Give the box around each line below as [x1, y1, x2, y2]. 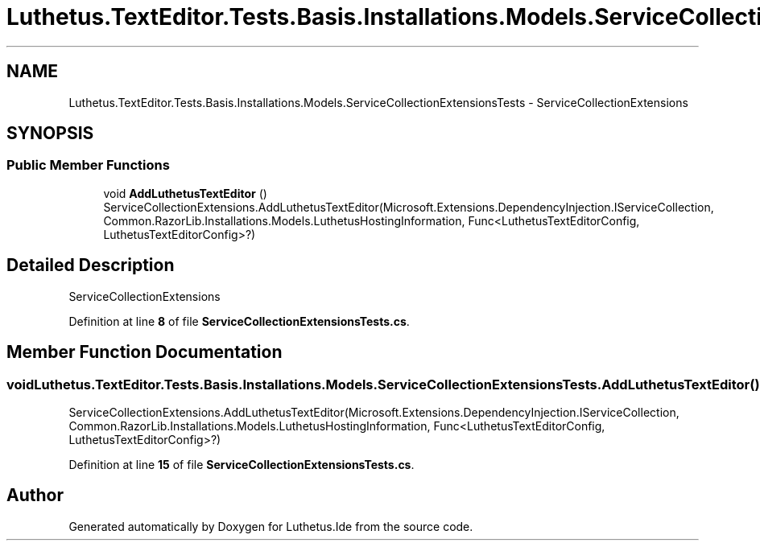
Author [6, 485, 64, 506]
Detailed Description [6, 255, 175, 276]
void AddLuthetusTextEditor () [103, 186, 267, 200]
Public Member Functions [6, 157, 170, 174]
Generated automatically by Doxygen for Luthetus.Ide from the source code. [68, 519, 473, 533]
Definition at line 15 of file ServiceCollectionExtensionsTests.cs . [68, 457, 415, 471]
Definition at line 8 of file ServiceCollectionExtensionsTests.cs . [68, 314, 410, 328]
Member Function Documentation [6, 342, 283, 363]
